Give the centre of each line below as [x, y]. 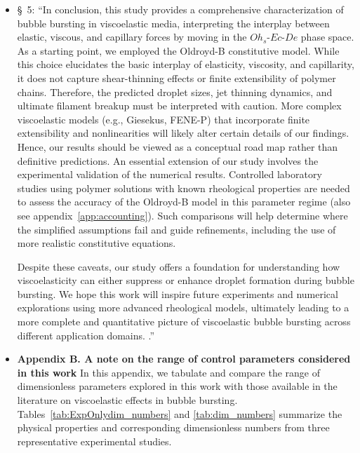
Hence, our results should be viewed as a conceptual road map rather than [178, 146]
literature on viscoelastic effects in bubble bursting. [127, 400]
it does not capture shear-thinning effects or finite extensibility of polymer [176, 77]
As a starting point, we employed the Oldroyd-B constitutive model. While [178, 50]
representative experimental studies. [94, 441]
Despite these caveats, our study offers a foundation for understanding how [179, 266]
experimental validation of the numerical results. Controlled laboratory [169, 174]
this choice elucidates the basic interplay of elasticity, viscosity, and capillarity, [186, 64]
